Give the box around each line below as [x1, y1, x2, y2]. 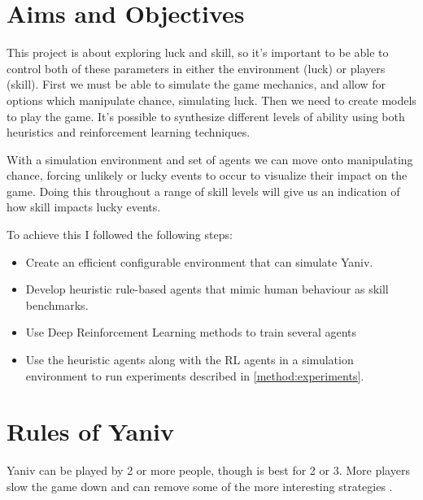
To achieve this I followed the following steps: [7, 226, 233, 243]
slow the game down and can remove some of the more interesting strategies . [7, 477, 393, 494]
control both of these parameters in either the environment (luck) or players [7, 59, 386, 76]
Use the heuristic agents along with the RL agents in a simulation [25, 351, 354, 368]
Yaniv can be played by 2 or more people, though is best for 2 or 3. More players [7, 462, 410, 479]
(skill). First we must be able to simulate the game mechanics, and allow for [7, 76, 386, 93]
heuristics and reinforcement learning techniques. [7, 124, 251, 141]
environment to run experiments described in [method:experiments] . [25, 367, 364, 384]
